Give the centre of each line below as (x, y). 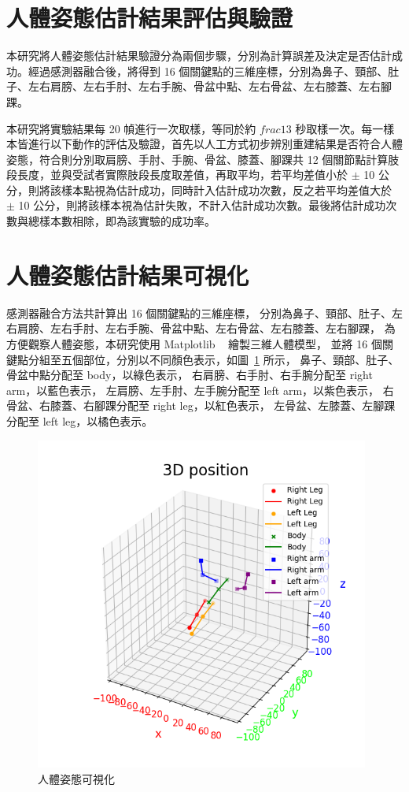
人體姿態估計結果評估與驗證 (150, 18)
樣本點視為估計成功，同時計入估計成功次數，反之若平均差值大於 (226, 190)
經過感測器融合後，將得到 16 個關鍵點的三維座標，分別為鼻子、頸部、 (208, 71)
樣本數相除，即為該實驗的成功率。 (127, 221)
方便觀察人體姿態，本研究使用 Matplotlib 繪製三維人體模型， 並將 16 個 (194, 343)
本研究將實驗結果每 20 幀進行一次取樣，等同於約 (131, 128)
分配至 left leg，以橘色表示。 (80, 420)
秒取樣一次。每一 (339, 128)
